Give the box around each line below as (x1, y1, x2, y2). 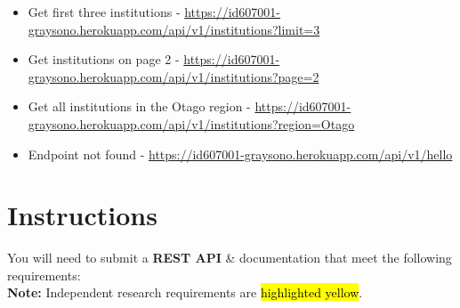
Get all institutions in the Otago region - (28, 97, 251, 116)
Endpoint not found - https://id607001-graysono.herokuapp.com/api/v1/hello (28, 144, 453, 163)
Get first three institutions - (28, 3, 181, 20)
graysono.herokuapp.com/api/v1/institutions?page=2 (28, 67, 319, 85)
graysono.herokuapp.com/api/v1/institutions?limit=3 (28, 20, 320, 38)
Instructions (7, 197, 157, 233)
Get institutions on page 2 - (28, 50, 180, 69)
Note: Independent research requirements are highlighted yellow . (7, 283, 363, 302)
